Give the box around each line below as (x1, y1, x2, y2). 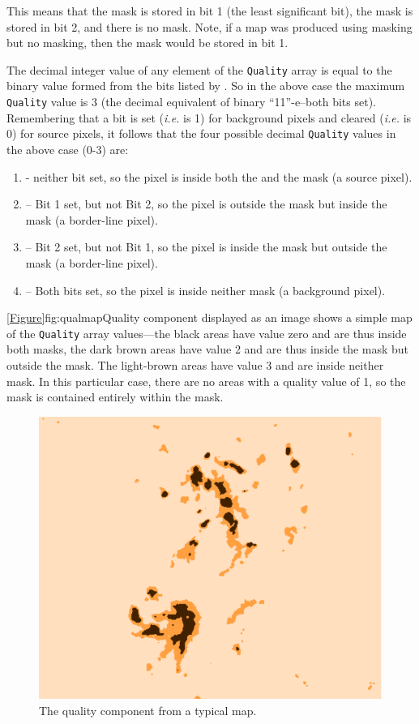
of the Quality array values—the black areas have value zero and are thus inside (6, 324, 407, 341)
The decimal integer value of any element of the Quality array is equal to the (6, 61, 392, 78)
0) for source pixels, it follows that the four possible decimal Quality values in (6, 125, 396, 142)
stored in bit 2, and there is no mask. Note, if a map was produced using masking (6, 18, 413, 35)
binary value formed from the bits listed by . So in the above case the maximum (6, 77, 405, 94)
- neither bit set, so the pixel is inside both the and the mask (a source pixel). (25, 168, 413, 185)
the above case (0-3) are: (6, 140, 129, 157)
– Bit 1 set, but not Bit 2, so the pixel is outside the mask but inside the (25, 195, 387, 212)
